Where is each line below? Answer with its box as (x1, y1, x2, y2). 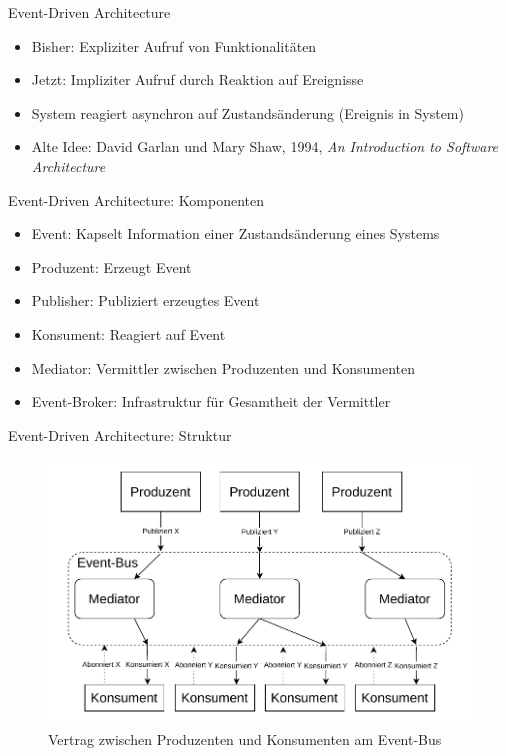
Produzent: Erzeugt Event (31, 256, 192, 277)
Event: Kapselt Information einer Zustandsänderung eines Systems (31, 223, 440, 244)
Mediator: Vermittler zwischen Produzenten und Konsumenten (31, 357, 415, 378)
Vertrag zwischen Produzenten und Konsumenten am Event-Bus (48, 728, 442, 749)
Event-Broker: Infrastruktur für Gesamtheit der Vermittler (31, 391, 391, 412)
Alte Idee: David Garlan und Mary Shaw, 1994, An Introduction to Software (31, 136, 499, 157)
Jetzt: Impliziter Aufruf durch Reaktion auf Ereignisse (31, 69, 364, 90)
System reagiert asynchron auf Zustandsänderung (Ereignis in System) (31, 102, 464, 123)
